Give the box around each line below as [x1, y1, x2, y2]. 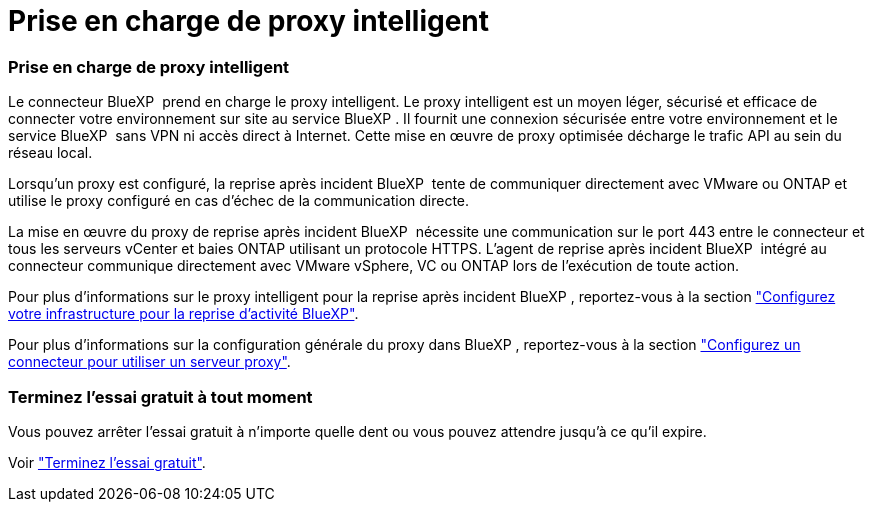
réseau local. [8, 144, 93, 162]
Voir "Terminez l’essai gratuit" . [8, 453, 206, 471]
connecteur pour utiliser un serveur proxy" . [8, 353, 291, 371]
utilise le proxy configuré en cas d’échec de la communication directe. [8, 192, 470, 210]
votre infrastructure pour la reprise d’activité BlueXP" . [8, 305, 359, 323]
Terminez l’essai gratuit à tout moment [8, 386, 313, 407]
